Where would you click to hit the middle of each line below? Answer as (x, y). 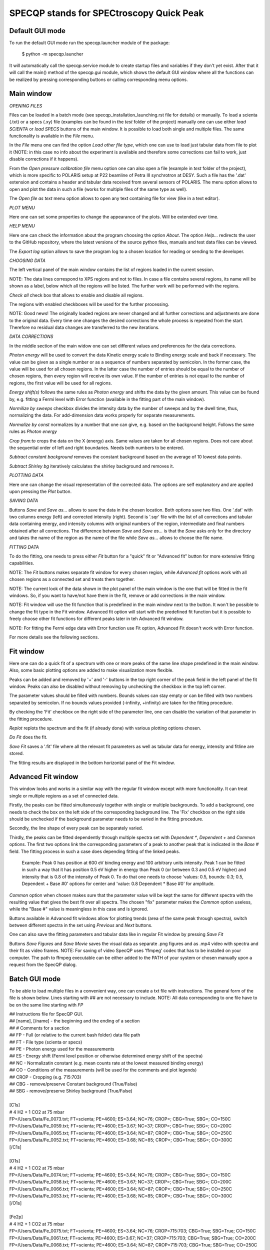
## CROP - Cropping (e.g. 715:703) (45, 1077)
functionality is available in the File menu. (52, 136)
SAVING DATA (24, 500)
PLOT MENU (22, 207)
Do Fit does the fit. (28, 737)
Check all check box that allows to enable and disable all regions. (76, 295)
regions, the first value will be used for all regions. (61, 383)
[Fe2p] (16, 1217)
